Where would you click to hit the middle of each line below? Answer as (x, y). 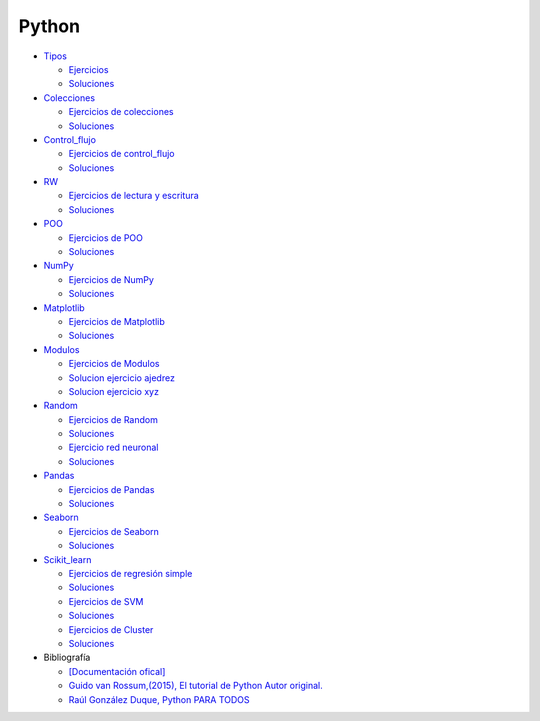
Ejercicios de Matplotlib (116, 321)
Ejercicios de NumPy (111, 279)
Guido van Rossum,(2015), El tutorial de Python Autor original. (196, 686)
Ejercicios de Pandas (111, 489)
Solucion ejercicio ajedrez (121, 377)
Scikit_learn (67, 559)
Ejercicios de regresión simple (130, 573)
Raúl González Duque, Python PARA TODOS (159, 699)
